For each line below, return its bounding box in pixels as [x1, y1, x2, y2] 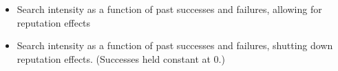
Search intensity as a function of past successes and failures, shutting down [17, 38, 333, 53]
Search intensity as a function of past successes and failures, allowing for [17, 2, 322, 16]
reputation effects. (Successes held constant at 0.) [17, 51, 225, 66]
